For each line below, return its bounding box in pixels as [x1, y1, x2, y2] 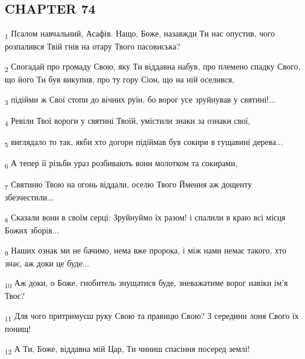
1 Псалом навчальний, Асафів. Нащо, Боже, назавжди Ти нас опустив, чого [5, 27, 275, 41]
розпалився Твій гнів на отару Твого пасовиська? [5, 40, 181, 52]
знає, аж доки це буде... [5, 256, 89, 269]
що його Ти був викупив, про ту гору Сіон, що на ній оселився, [5, 73, 234, 85]
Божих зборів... [5, 223, 59, 236]
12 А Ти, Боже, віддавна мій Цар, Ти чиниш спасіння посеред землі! [5, 342, 250, 356]
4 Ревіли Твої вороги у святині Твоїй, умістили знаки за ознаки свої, [5, 114, 250, 128]
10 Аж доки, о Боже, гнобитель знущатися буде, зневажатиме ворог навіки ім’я [5, 276, 288, 291]
